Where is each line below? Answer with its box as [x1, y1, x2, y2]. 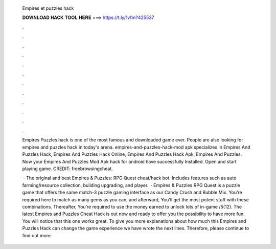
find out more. [22, 232, 52, 238]
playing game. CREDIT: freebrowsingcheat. [22, 165, 113, 172]
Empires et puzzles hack [22, 5, 74, 11]
